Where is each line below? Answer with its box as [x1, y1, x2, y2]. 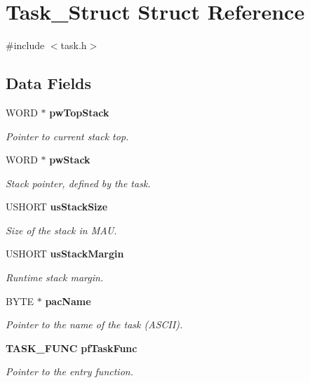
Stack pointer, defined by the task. [6, 175, 151, 190]
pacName [45, 293, 91, 308]
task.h [60, 38, 87, 53]
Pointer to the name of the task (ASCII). [6, 317, 183, 332]
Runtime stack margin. [6, 270, 104, 285]
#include [6, 38, 45, 53]
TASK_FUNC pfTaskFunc [6, 340, 137, 355]
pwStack [49, 152, 90, 167]
